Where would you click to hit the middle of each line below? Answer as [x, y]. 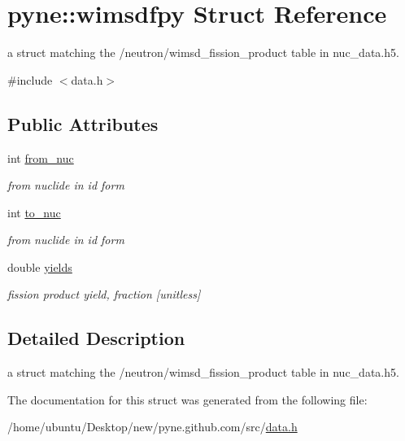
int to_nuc [34, 212]
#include [30, 79]
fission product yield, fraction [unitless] [104, 294]
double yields [40, 266]
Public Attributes [83, 123]
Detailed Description [96, 338]
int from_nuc [41, 157]
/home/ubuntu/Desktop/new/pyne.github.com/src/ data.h [152, 427]
